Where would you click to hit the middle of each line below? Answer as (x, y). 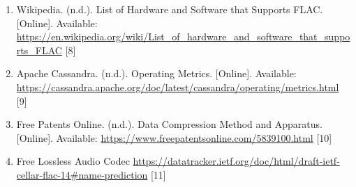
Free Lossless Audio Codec (73, 161)
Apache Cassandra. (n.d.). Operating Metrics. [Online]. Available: (156, 73)
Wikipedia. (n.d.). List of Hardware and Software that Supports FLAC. (170, 9)
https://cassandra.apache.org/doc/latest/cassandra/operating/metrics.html (178, 87)
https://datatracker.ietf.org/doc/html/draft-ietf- (236, 161)
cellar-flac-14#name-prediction (82, 174)
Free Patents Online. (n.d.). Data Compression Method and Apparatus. (169, 124)
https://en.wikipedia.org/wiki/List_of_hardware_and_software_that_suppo (183, 36)
